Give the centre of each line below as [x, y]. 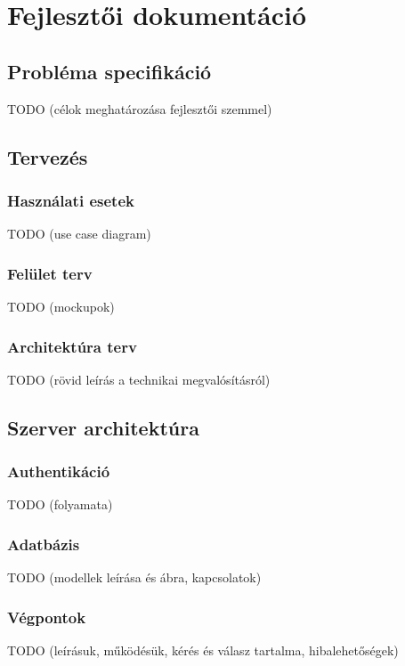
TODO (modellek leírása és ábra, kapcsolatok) [134, 577]
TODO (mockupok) [61, 306]
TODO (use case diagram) [79, 234]
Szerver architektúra [103, 427]
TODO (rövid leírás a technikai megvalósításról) [139, 379]
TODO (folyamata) [60, 504]
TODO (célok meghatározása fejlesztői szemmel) [140, 108]
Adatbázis [44, 544]
